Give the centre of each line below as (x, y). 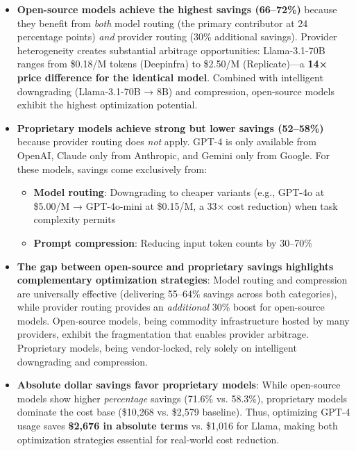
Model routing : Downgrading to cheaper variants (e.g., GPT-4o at (179, 192)
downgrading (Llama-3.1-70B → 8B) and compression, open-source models (176, 91)
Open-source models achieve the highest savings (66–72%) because (177, 9)
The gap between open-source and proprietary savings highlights (175, 266)
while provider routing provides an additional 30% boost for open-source (171, 307)
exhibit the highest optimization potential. (107, 105)
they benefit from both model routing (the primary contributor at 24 (162, 23)
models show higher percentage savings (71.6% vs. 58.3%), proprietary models (182, 398)
